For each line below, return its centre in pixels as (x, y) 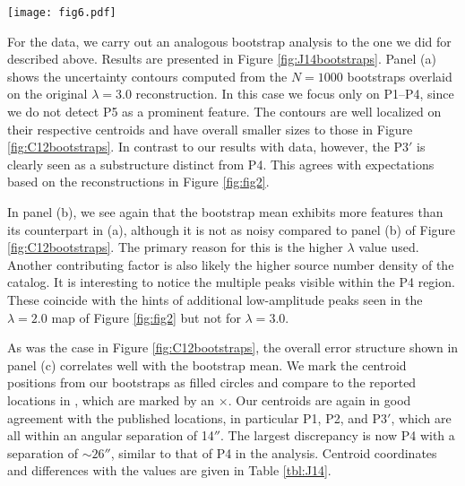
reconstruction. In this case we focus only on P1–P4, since (295, 94)
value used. (389, 247)
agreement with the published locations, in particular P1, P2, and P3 (198, 417)
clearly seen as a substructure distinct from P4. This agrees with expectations (221, 164)
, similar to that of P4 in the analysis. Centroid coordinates (274, 452)
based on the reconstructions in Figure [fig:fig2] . (138, 182)
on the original (47, 94)
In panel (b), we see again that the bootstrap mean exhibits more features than (225, 212)
